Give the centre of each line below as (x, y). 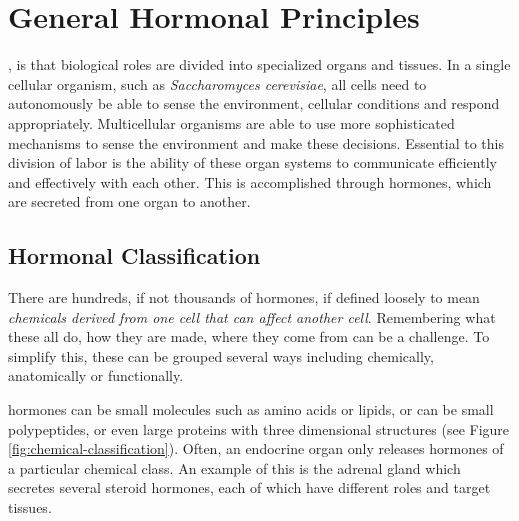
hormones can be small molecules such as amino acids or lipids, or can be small (251, 409)
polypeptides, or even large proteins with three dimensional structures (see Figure (259, 428)
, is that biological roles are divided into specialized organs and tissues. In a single (259, 64)
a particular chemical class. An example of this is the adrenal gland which (234, 467)
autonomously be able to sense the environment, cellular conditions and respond (254, 103)
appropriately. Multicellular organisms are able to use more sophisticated (231, 122)
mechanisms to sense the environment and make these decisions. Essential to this (256, 142)
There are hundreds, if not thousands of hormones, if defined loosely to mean (244, 297)
